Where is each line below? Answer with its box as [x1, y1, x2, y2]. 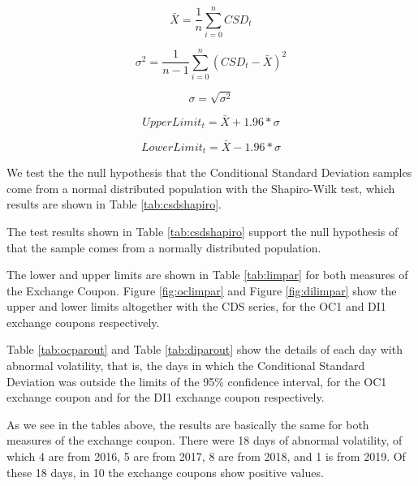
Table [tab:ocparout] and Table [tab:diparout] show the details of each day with [6, 341, 403, 358]
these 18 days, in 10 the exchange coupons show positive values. [6, 463, 324, 480]
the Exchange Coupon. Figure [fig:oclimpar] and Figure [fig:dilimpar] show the [6, 282, 397, 299]
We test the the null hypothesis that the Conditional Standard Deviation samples [6, 164, 412, 181]
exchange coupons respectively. [6, 313, 160, 330]
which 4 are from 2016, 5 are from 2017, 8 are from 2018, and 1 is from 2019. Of [6, 448, 406, 465]
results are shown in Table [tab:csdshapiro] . [6, 196, 222, 213]
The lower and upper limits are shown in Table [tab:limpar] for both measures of [6, 266, 408, 283]
